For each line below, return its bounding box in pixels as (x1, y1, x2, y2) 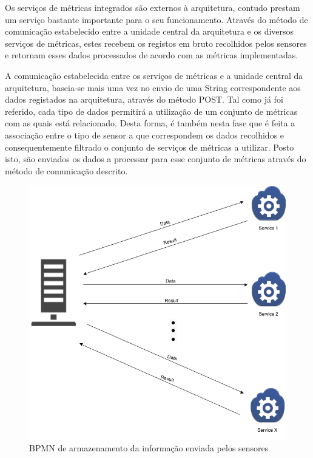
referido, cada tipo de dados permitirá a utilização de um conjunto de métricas (5, 104, 298, 117)
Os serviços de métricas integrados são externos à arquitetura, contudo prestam (5, 1, 300, 13)
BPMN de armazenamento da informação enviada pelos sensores (29, 442, 269, 454)
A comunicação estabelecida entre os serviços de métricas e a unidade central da (5, 69, 303, 81)
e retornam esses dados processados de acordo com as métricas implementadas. (5, 49, 298, 61)
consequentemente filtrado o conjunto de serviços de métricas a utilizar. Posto (5, 140, 294, 153)
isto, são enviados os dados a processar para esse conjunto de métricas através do (5, 152, 306, 165)
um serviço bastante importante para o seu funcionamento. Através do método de (5, 13, 308, 26)
